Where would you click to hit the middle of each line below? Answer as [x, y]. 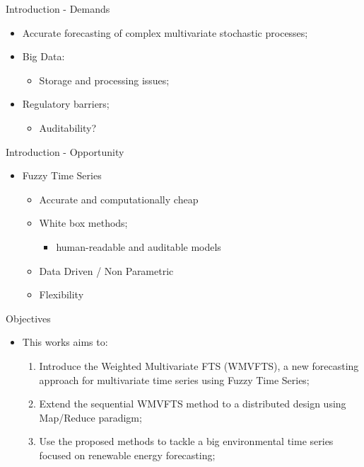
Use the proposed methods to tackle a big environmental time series [186, 441]
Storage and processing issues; [104, 80]
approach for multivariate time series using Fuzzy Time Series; [174, 379]
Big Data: [43, 56]
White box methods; [83, 223]
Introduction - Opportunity [65, 151]
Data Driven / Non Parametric [106, 270]
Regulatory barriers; [66, 104]
